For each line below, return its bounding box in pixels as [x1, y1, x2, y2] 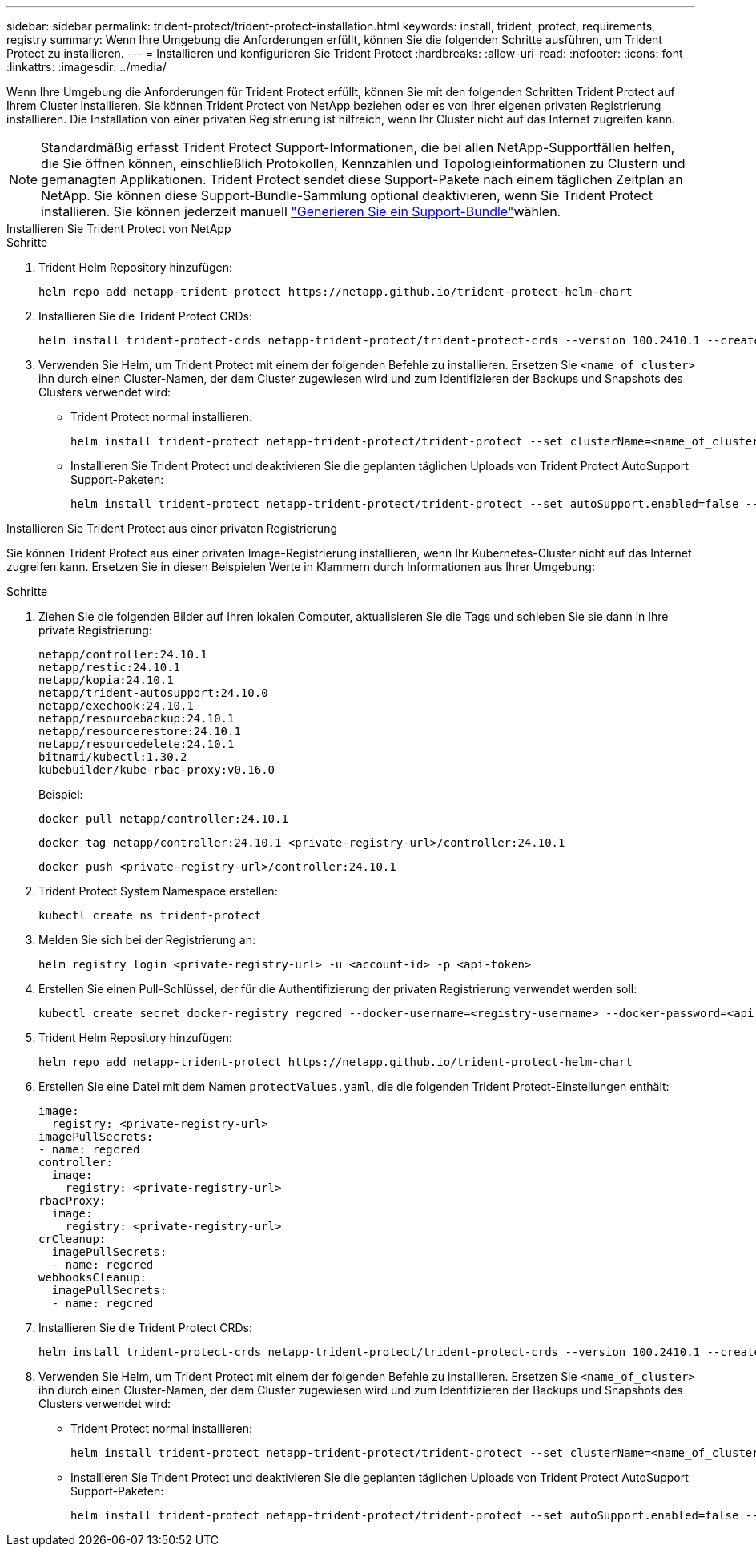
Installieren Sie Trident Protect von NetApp [6, 222, 231, 235]
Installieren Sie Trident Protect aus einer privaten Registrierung [6, 521, 337, 535]
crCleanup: [38, 1233, 107, 1245]
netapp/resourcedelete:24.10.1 [38, 738, 235, 750]
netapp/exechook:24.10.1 [38, 699, 194, 712]
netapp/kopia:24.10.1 [38, 674, 174, 686]
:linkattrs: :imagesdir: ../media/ [6, 60, 167, 74]
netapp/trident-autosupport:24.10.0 [38, 686, 268, 699]
